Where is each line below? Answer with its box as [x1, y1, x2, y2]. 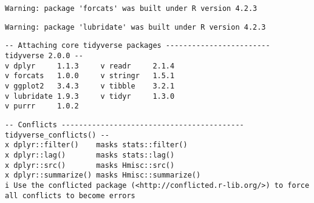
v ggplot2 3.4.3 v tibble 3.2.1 [5, 81, 175, 90]
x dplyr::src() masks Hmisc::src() [5, 161, 175, 170]
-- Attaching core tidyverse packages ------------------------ [5, 41, 270, 50]
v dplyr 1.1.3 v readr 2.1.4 [5, 61, 175, 70]
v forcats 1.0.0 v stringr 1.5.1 [5, 72, 175, 81]
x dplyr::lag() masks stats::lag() [5, 150, 175, 159]
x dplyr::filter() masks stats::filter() [5, 141, 188, 150]
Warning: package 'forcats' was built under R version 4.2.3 [5, 4, 258, 13]
